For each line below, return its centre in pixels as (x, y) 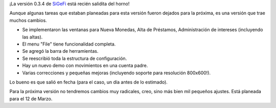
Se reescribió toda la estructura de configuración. (75, 58)
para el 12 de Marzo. (31, 99)
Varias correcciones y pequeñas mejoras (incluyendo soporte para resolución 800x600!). (117, 73)
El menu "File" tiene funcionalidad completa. (69, 44)
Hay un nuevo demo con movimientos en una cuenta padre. (85, 66)
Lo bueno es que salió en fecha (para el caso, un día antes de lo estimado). (89, 82)
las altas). (32, 37)
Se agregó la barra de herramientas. (60, 51)
